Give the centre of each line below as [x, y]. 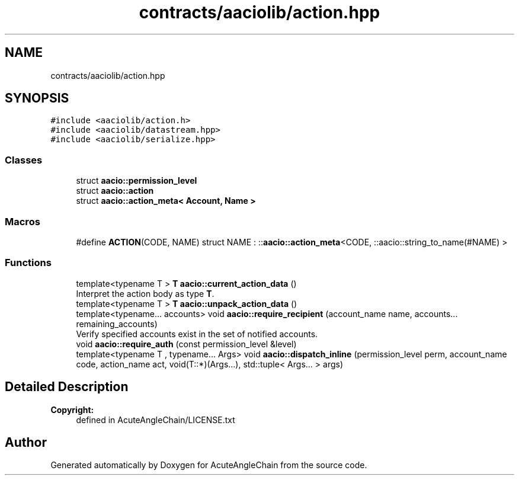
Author [26, 442]
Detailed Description [67, 387]
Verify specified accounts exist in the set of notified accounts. [197, 334]
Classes [24, 160]
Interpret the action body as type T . [145, 293]
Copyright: [72, 409]
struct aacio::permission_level [137, 181]
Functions [28, 263]
